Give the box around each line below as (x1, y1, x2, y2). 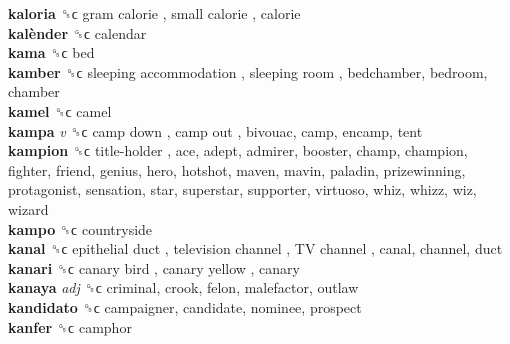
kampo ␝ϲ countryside (8, 218, 153, 239)
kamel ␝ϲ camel (8, 100, 112, 121)
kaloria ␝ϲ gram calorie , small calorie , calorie (8, 3, 301, 23)
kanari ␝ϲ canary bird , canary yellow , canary (8, 257, 300, 278)
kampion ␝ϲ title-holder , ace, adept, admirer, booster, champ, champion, (8, 140, 468, 161)
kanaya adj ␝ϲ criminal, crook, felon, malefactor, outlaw (8, 277, 359, 298)
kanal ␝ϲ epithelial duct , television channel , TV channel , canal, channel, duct (8, 238, 503, 259)
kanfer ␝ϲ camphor (8, 316, 132, 337)
